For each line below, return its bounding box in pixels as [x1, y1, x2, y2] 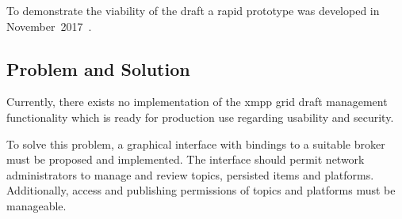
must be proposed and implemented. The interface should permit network [6, 151, 365, 168]
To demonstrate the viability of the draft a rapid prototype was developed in [6, 2, 380, 18]
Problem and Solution [6, 56, 190, 81]
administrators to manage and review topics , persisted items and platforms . [6, 166, 374, 183]
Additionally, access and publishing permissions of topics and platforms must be [6, 182, 396, 198]
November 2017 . [6, 17, 92, 34]
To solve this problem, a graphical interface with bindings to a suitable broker [6, 135, 385, 152]
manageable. [6, 197, 67, 213]
